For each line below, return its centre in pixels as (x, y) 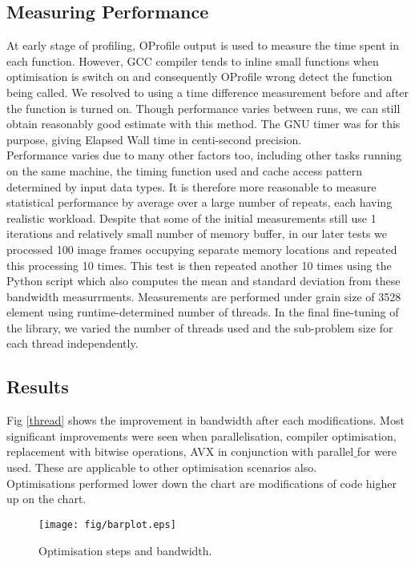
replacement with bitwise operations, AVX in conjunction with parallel (180, 451)
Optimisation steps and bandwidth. (125, 550)
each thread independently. (73, 343)
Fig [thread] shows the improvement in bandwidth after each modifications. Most (205, 420)
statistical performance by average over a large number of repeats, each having (199, 202)
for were (377, 451)
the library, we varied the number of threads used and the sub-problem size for (200, 327)
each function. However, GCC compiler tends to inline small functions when (193, 60)
